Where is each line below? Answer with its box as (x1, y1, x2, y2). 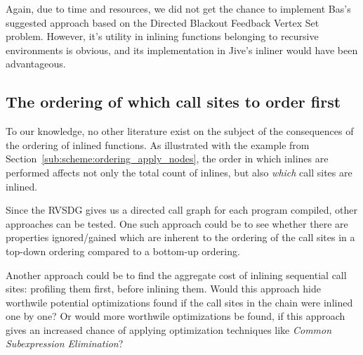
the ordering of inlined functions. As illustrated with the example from (6, 137, 310, 152)
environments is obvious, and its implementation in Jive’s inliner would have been (6, 42, 358, 57)
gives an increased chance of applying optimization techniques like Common (6, 322, 332, 337)
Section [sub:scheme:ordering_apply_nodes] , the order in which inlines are (6, 151, 329, 166)
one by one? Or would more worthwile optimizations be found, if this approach (6, 309, 345, 323)
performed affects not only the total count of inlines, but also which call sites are (6, 164, 352, 179)
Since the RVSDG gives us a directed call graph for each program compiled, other (6, 202, 357, 217)
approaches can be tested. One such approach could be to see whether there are (6, 216, 348, 231)
